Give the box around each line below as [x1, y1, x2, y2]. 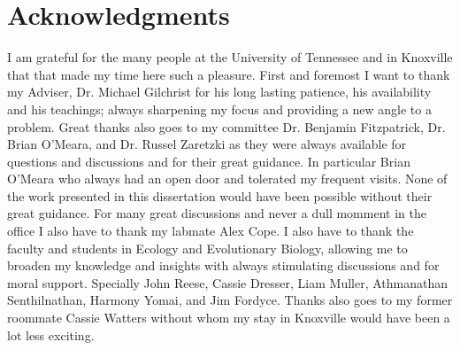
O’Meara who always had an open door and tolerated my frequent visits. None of [7, 169, 448, 188]
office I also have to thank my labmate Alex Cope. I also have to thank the [7, 222, 414, 240]
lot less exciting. [7, 325, 95, 344]
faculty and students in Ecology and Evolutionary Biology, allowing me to [7, 238, 408, 257]
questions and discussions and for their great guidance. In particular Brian [7, 152, 410, 170]
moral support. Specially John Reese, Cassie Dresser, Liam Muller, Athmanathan [7, 273, 448, 292]
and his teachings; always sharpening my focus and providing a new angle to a [7, 99, 432, 118]
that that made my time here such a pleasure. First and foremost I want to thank [7, 65, 450, 83]
